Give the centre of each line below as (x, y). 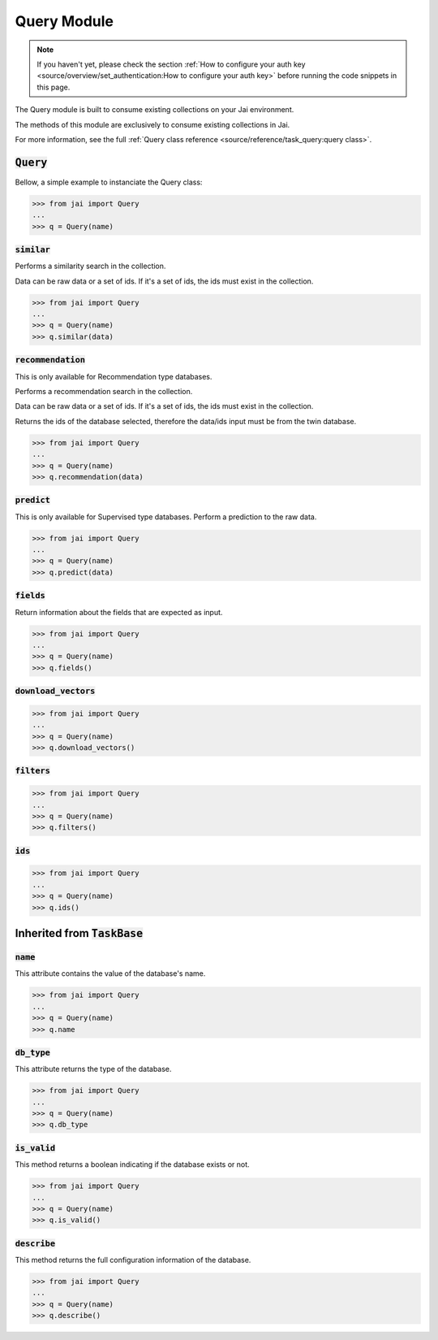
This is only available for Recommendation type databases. (114, 376)
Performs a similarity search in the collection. (90, 266)
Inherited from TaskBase (79, 933)
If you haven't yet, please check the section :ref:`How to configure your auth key (171, 64)
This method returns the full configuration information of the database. (133, 1260)
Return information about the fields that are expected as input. (119, 612)
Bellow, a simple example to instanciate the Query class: (109, 182)
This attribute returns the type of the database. (93, 1069)
